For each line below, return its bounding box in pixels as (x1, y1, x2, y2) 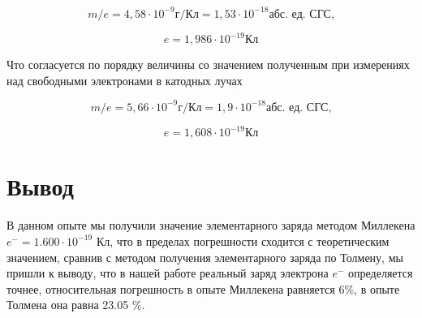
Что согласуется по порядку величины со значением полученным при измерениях (6, 56, 410, 72)
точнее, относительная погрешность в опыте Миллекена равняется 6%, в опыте (6, 280, 400, 297)
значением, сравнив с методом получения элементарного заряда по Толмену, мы (6, 248, 403, 265)
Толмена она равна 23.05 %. (6, 296, 145, 313)
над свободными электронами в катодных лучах (6, 71, 243, 88)
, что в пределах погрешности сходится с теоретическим (110, 232, 390, 249)
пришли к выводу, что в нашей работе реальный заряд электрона (6, 264, 329, 281)
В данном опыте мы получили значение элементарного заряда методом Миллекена (6, 217, 416, 234)
